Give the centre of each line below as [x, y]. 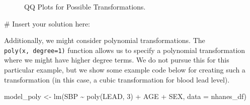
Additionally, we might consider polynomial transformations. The [105, 40]
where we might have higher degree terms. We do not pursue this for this [117, 60]
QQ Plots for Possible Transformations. [85, 6]
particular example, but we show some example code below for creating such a [125, 70]
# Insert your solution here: [47, 23]
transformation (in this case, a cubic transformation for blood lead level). [117, 79]
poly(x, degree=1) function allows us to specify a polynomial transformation [125, 50]
